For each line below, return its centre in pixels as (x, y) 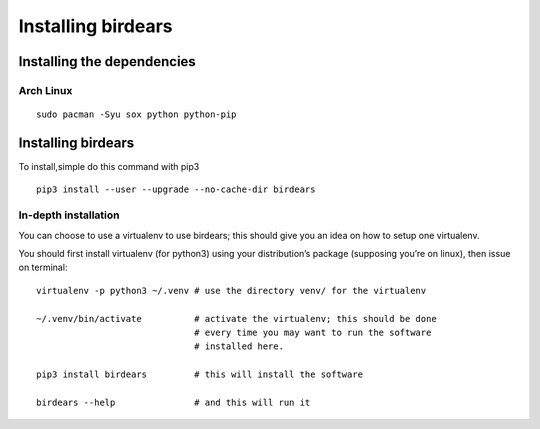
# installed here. (239, 346)
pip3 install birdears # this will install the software (200, 374)
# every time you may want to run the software (312, 332)
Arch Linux (45, 90)
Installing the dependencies (107, 61)
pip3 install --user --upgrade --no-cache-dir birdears (176, 189)
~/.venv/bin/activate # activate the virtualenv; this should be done (236, 318)
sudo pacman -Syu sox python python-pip (136, 114)
